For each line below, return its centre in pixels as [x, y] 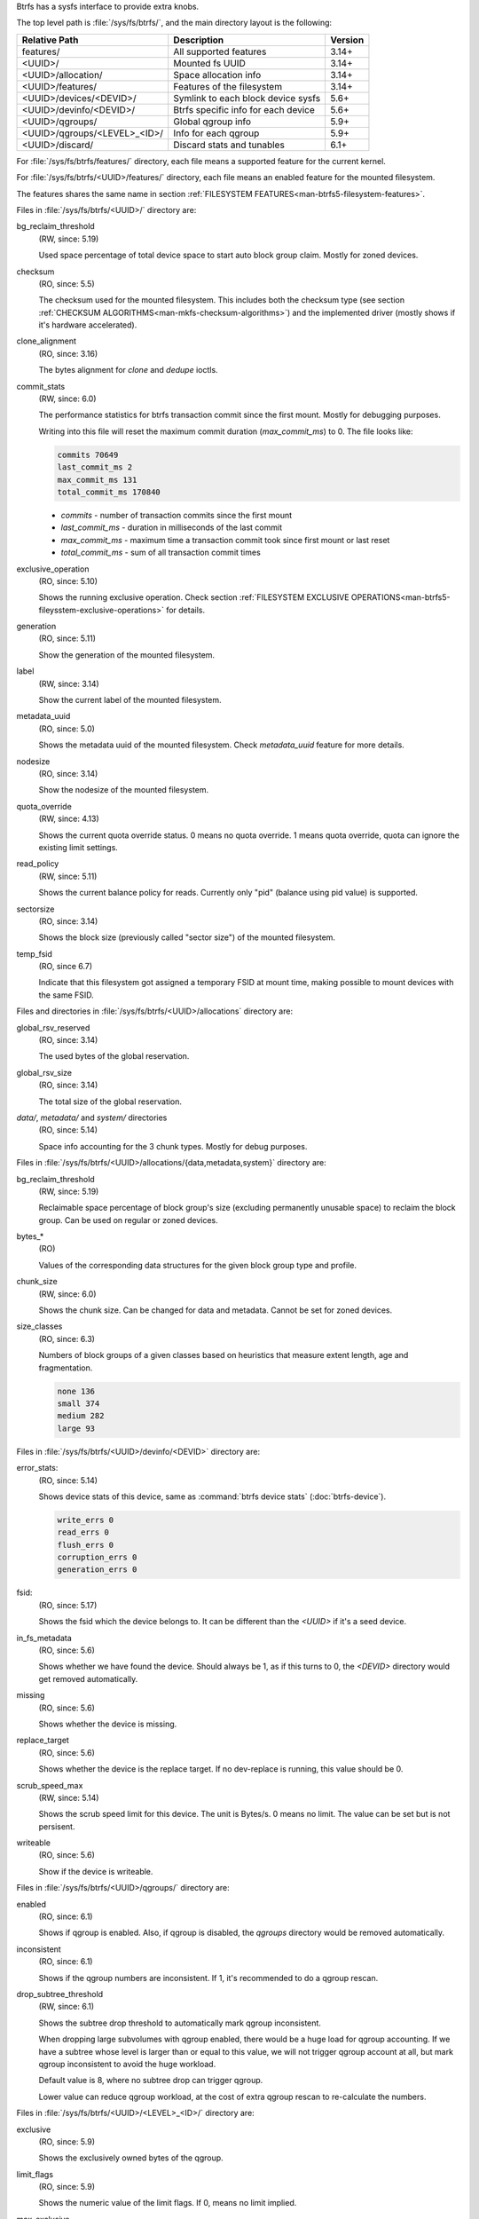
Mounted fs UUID [209, 63]
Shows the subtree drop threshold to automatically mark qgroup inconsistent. [180, 2023]
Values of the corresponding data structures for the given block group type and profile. [197, 1265]
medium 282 [81, 1416]
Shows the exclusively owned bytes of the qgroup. [131, 2158]
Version [347, 40]
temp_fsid [35, 953]
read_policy [38, 864]
